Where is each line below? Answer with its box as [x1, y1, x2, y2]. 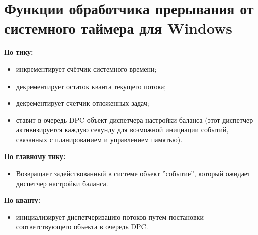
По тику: [4, 47, 33, 57]
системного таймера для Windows [4, 18, 233, 38]
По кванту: [4, 195, 41, 205]
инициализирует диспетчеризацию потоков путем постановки [16, 211, 204, 222]
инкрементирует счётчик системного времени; [16, 63, 157, 74]
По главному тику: [4, 151, 66, 162]
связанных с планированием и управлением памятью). [16, 134, 183, 144]
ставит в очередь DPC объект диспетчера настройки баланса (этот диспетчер [16, 114, 253, 125]
